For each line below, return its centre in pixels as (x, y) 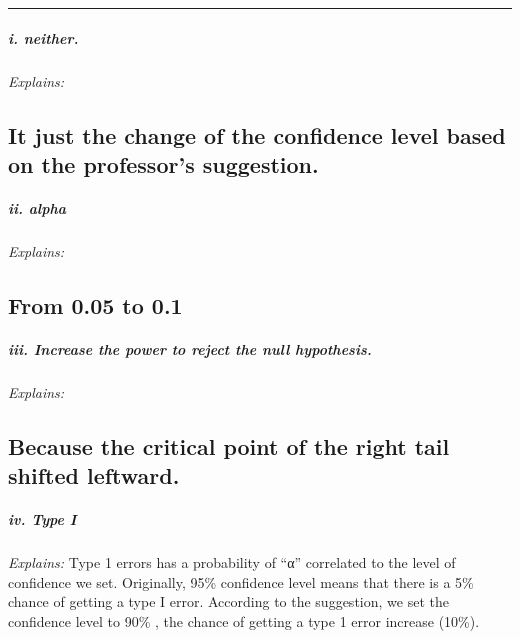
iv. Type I (42, 519)
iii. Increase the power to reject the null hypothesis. (190, 348)
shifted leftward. (94, 475)
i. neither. (43, 37)
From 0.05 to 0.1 (95, 304)
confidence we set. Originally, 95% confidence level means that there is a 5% (241, 581)
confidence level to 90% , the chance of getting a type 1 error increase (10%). (244, 620)
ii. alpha (37, 207)
